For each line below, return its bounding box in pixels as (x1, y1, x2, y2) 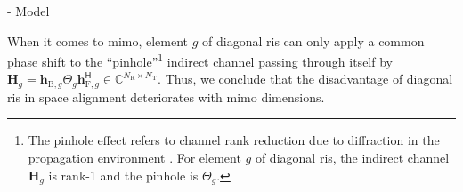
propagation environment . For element (28, 148, 241, 167)
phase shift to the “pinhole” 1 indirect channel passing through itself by (7, 50, 393, 70)
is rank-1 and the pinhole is (48, 165, 199, 184)
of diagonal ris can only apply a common (202, 31, 425, 50)
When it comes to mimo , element (7, 31, 189, 50)
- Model (7, 2, 50, 20)
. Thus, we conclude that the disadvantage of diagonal (158, 69, 453, 88)
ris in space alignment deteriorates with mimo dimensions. (7, 87, 325, 106)
